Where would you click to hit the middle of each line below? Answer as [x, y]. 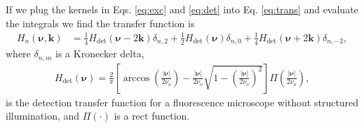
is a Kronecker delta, [100, 54]
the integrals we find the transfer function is [100, 23]
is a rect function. [152, 116]
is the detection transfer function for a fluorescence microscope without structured [182, 102]
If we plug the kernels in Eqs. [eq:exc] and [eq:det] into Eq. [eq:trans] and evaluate [182, 9]
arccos [136, 78]
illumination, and [43, 116]
